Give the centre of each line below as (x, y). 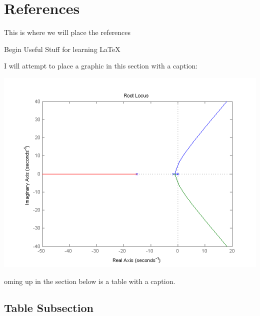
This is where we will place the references (67, 32)
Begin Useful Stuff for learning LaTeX (62, 49)
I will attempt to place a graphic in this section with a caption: (101, 66)
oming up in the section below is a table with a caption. (90, 281)
